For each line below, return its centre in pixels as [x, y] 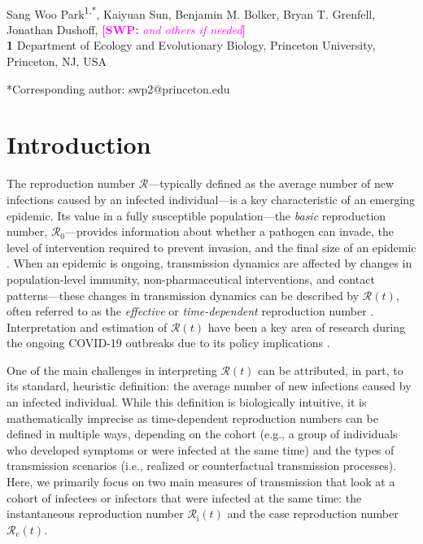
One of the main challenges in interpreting [112, 370]
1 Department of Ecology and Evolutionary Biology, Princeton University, [191, 45]
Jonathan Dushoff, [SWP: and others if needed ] [126, 29]
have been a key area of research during [307, 326]
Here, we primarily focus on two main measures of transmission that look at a [201, 482]
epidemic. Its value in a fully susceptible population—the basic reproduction [196, 215]
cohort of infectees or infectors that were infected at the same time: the [184, 497]
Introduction [79, 144]
